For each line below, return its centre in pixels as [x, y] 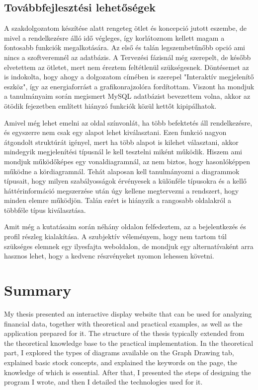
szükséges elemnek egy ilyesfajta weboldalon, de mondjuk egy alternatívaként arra [129, 246]
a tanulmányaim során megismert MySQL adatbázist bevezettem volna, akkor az [127, 96]
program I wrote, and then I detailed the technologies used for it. [103, 382]
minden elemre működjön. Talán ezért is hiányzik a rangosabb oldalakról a [118, 200]
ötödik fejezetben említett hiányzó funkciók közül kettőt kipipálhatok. [110, 105]
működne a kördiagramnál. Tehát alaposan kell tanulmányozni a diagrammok [122, 171]
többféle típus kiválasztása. [45, 210]
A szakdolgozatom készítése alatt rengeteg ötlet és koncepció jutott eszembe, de [125, 28]
